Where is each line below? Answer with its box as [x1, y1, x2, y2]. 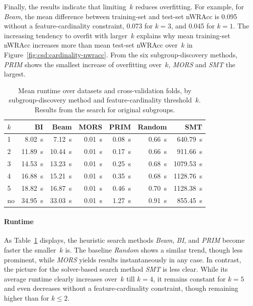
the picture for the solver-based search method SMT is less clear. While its [4, 264, 228, 274]
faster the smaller [4, 245, 56, 255]
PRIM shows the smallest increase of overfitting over [4, 59, 162, 69]
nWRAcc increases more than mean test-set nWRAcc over [4, 40, 178, 50]
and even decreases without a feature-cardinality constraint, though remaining [4, 283, 238, 293]
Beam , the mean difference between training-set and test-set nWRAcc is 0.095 [4, 11, 237, 21]
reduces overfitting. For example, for [135, 1, 244, 11]
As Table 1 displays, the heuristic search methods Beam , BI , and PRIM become [4, 235, 245, 245]
